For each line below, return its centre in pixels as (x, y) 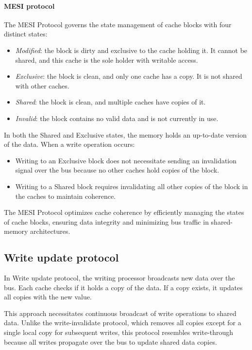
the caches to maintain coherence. (65, 196)
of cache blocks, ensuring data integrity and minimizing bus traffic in (106, 221)
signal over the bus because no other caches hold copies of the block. (117, 170)
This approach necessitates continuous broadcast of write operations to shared (120, 313)
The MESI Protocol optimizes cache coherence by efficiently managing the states (124, 212)
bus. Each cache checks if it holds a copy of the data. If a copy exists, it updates (123, 287)
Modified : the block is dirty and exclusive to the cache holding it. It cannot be (131, 50)
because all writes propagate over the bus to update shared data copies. (110, 341)
